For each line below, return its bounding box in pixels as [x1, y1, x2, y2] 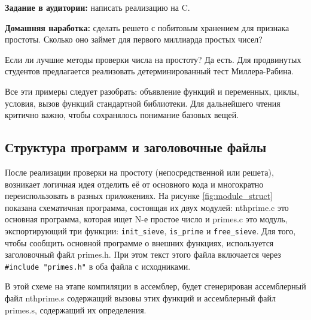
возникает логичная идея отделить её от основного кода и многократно [5, 177, 264, 190]
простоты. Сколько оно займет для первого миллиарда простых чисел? [5, 33, 263, 46]
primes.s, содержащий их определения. [5, 303, 147, 316]
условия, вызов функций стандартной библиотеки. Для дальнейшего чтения [5, 96, 280, 109]
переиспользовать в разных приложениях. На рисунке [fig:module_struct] [5, 189, 273, 202]
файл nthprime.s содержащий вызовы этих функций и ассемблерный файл [5, 292, 276, 304]
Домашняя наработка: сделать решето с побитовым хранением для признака [5, 21, 289, 34]
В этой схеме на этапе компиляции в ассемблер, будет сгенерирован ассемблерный [5, 280, 306, 292]
